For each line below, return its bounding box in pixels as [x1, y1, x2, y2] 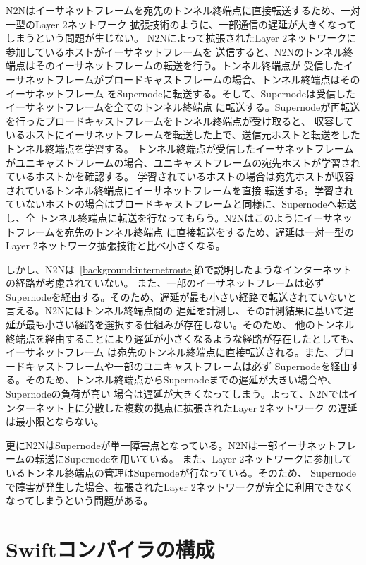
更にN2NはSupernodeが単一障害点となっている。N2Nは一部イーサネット [6, 437, 337, 452]
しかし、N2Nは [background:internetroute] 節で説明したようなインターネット [6, 261, 353, 276]
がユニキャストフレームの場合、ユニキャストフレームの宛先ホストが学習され [6, 155, 361, 169]
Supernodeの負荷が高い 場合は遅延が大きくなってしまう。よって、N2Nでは [6, 386, 348, 401]
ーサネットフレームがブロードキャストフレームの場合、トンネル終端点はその [6, 71, 360, 86]
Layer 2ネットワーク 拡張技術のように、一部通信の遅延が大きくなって [35, 16, 357, 31]
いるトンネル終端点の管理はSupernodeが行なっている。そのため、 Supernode [6, 465, 356, 480]
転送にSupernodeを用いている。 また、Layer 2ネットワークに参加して [35, 451, 353, 466]
